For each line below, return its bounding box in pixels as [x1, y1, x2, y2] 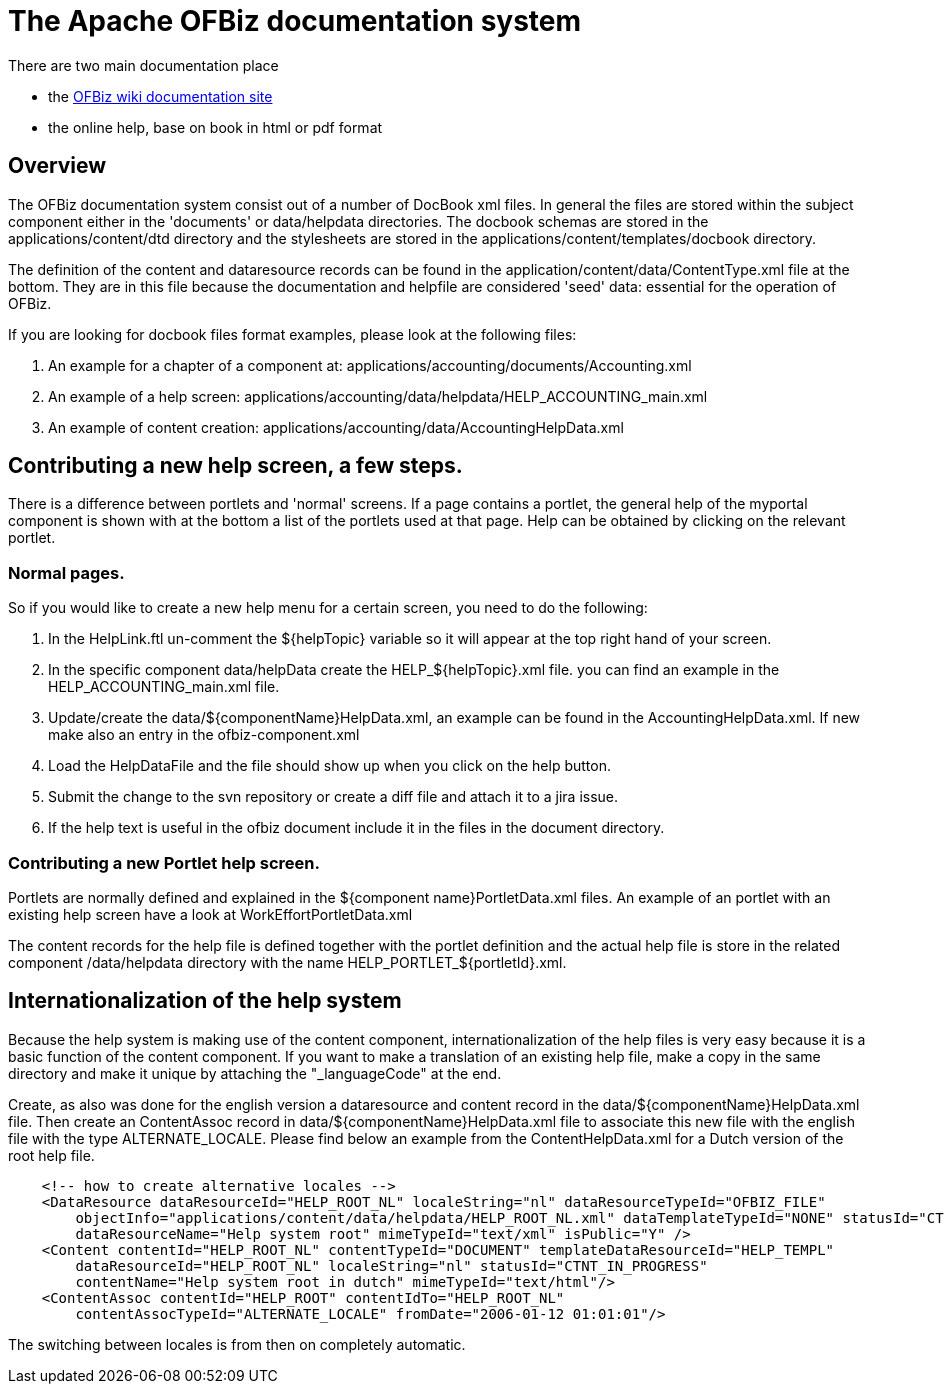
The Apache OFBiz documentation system [8, 4, 582, 38]
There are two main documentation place [8, 56, 279, 74]
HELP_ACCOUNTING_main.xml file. [48, 678, 280, 696]
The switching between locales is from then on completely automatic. [8, 1335, 466, 1353]
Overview [8, 153, 107, 179]
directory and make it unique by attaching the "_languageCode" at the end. [8, 1064, 502, 1082]
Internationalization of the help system [8, 988, 402, 1014]
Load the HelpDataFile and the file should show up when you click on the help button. [48, 757, 612, 775]
